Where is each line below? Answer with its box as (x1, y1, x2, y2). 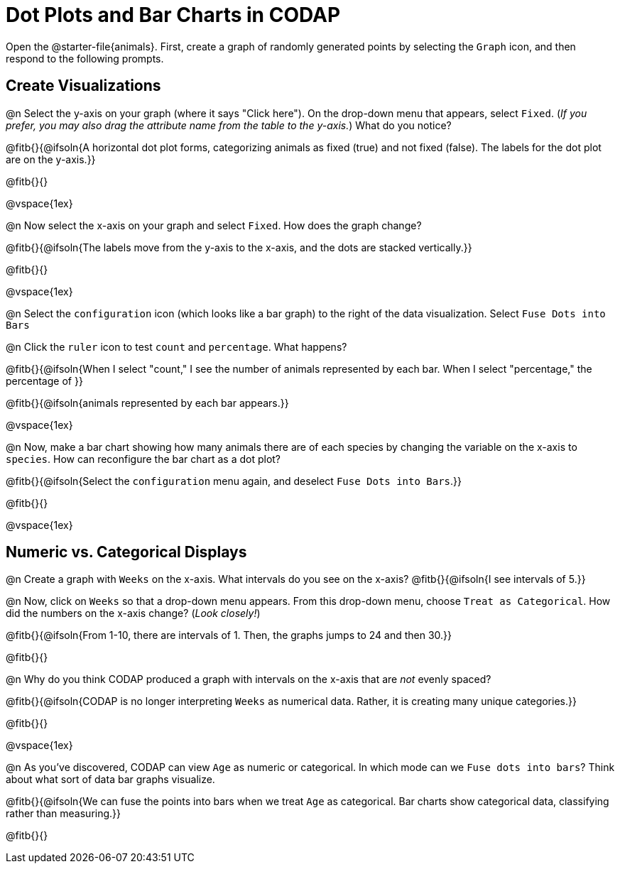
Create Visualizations (6, 77, 161, 95)
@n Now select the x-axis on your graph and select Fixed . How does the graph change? (6, 219, 422, 231)
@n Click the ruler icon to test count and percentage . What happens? (6, 340, 347, 353)
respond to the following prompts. (6, 52, 164, 65)
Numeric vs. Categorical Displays (6, 543, 247, 562)
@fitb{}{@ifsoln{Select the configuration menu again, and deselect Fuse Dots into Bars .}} (6, 474, 462, 487)
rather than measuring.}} (6, 807, 121, 820)
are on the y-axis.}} (6, 153, 96, 165)
